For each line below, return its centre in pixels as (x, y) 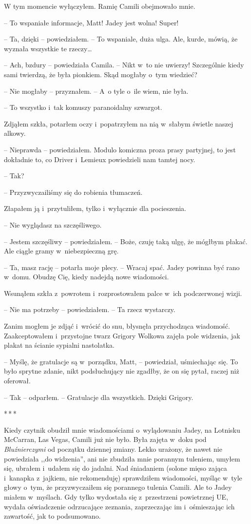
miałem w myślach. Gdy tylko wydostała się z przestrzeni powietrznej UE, (116, 496)
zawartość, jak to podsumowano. (52, 516)
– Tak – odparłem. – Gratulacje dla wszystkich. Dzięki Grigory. (99, 397)
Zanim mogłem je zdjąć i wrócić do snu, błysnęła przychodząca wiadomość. (117, 326)
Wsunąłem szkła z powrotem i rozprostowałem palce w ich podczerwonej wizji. (123, 293)
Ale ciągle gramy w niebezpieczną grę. (61, 251)
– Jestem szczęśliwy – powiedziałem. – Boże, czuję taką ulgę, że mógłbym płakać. (126, 241)
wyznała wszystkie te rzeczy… (48, 48)
